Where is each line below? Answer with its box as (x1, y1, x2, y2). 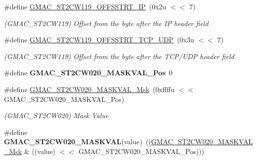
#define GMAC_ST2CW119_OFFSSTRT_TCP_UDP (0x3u (4, 34, 194, 45)
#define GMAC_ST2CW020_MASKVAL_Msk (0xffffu (4, 84, 174, 94)
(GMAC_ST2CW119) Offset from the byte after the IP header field (4, 18, 209, 28)
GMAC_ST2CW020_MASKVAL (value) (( (4, 136, 151, 147)
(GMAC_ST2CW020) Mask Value (4, 110, 109, 121)
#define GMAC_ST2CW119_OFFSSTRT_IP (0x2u (4, 1, 167, 11)
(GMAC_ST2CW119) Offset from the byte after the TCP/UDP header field (4, 51, 234, 61)
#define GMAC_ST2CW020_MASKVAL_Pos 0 (4, 67, 172, 78)
